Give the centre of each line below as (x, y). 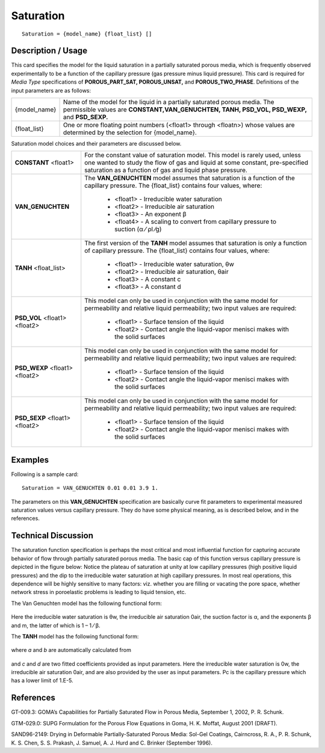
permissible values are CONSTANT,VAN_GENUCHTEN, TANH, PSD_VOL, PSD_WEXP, (185, 110)
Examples (30, 460)
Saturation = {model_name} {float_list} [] (87, 34)
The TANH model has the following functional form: (75, 636)
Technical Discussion (52, 536)
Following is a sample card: (45, 474)
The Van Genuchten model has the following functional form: (87, 603)
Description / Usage (49, 51)
